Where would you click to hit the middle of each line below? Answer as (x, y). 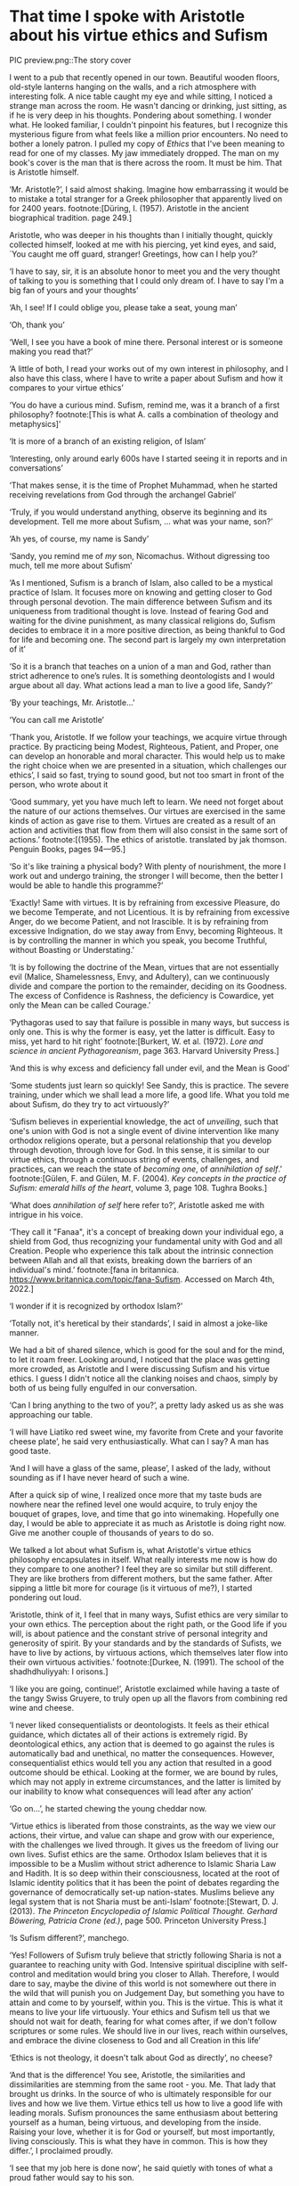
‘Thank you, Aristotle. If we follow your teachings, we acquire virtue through (148, 736)
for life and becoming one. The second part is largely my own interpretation (148, 639)
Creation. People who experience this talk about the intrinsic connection (141, 1251)
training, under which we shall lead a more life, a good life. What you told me (149, 1095)
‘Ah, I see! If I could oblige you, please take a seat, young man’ (123, 307)
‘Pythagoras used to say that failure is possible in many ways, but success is (149, 1022)
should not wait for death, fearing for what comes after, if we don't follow (143, 2021)
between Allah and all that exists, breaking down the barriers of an (131, 1260)
